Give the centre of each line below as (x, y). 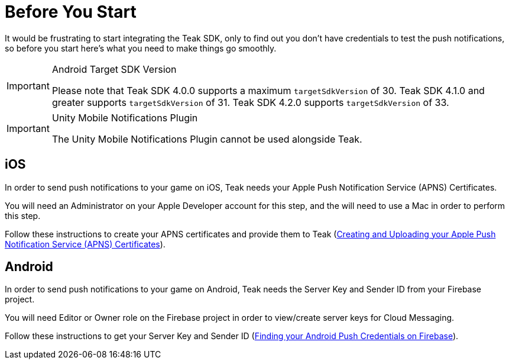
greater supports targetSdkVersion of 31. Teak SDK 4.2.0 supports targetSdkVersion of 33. (250, 102)
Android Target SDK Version (114, 69)
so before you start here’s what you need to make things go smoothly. (141, 48)
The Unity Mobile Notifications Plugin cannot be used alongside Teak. (207, 139)
